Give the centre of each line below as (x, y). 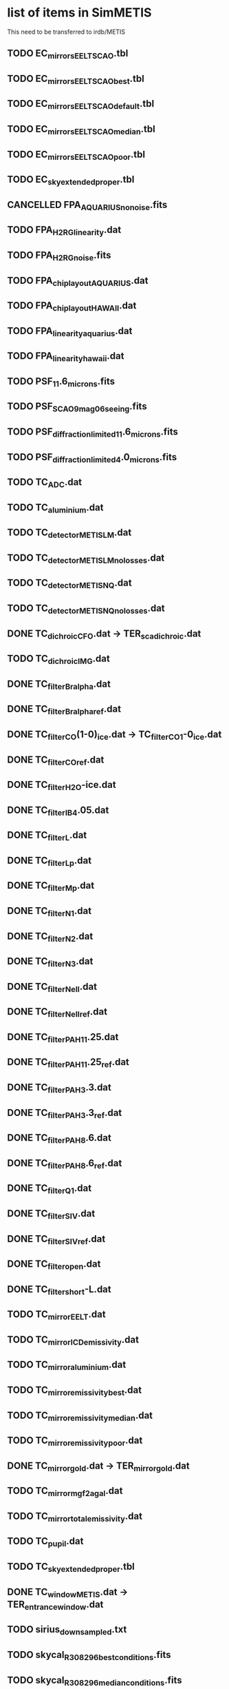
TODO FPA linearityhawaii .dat (66, 357)
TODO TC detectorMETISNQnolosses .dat (86, 609)
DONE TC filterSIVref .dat (56, 1240)
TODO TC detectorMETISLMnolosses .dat (86, 559)
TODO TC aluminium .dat (55, 508)
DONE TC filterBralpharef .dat (64, 710)
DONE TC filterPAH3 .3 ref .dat (65, 1113)
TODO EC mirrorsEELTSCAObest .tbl (76, 80)
